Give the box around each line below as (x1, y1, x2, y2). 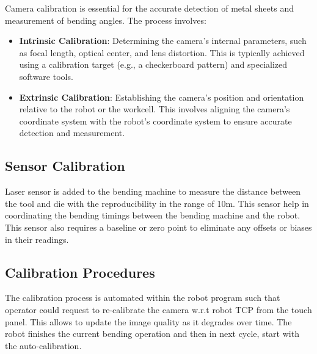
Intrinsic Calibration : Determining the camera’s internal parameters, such (19, 34, 307, 47)
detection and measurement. (19, 126, 125, 139)
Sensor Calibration (5, 156, 125, 175)
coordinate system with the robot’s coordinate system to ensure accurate (19, 114, 292, 127)
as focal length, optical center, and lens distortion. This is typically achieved (19, 46, 305, 59)
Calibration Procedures (5, 262, 155, 281)
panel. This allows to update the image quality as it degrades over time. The (5, 315, 292, 328)
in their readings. (5, 233, 69, 245)
